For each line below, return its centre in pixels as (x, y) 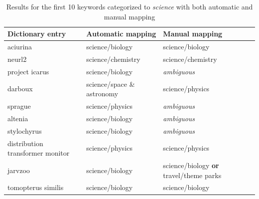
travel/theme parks (192, 175)
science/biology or (191, 165)
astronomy (102, 94)
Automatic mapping (121, 34)
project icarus (28, 71)
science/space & (111, 84)
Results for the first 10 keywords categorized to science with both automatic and (129, 6)
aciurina (20, 47)
